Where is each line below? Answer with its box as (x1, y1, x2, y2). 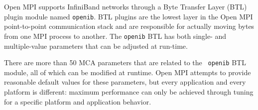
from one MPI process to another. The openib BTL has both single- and (4, 30, 227, 41)
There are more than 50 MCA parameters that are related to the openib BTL (4, 57, 246, 68)
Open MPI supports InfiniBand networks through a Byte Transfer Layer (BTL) (4, 1, 247, 11)
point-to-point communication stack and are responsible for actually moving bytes (4, 21, 255, 31)
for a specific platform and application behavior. (4, 96, 151, 107)
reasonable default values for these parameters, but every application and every (4, 77, 246, 87)
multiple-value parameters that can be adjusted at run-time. (4, 40, 188, 51)
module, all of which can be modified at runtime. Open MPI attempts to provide (4, 67, 251, 77)
